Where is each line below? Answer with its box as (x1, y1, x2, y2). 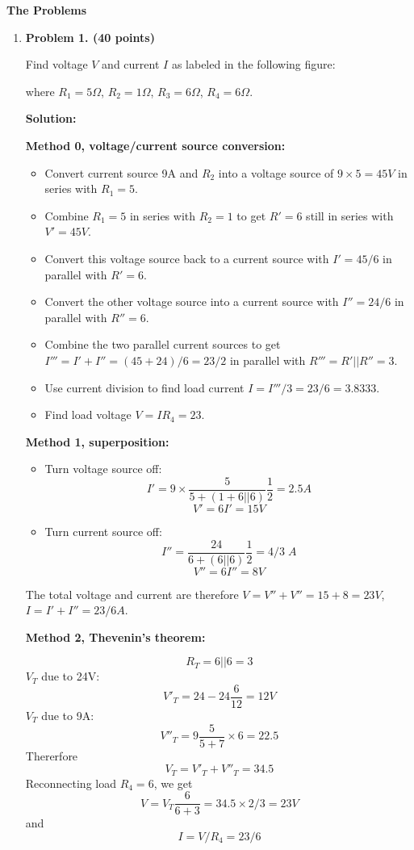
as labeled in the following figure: (171, 56, 336, 73)
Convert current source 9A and (44, 164, 199, 181)
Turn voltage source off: (44, 460, 162, 477)
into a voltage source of (218, 164, 334, 181)
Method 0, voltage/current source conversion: (25, 136, 286, 153)
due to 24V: (41, 668, 100, 685)
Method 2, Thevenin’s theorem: (25, 628, 206, 645)
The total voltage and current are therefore (25, 585, 239, 602)
